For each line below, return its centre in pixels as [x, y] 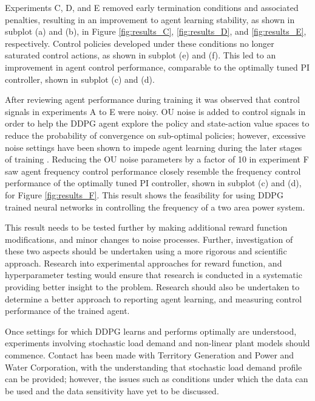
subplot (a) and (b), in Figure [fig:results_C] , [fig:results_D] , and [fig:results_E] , [156, 31]
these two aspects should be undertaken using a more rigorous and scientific [146, 251]
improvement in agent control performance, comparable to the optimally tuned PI [157, 67]
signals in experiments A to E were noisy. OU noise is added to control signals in [155, 111]
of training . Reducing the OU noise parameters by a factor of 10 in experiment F [157, 159]
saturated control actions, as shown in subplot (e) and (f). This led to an [141, 55]
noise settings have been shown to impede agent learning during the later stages [154, 147]
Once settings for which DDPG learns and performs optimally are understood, [151, 331]
